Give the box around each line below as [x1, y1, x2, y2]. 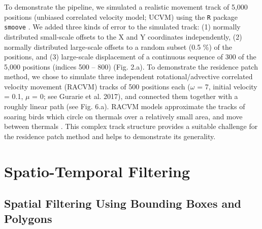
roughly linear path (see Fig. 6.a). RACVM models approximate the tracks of [4, 101, 245, 112]
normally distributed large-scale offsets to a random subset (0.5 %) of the [4, 41, 232, 52]
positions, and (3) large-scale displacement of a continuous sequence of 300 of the [4, 51, 256, 62]
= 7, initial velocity [197, 81, 257, 91]
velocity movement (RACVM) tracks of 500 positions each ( [4, 81, 190, 91]
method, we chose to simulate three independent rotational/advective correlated [4, 71, 253, 82]
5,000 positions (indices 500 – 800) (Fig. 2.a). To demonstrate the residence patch [4, 61, 258, 72]
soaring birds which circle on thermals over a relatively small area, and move [4, 111, 243, 121]
